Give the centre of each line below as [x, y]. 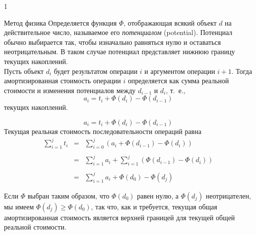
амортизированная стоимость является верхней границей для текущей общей [120, 217]
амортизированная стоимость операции [63, 81]
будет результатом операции [96, 71]
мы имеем [19, 206]
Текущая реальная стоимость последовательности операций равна [103, 131]
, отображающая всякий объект [170, 22]
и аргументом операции [180, 71]
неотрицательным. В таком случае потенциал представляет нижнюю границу [120, 51]
